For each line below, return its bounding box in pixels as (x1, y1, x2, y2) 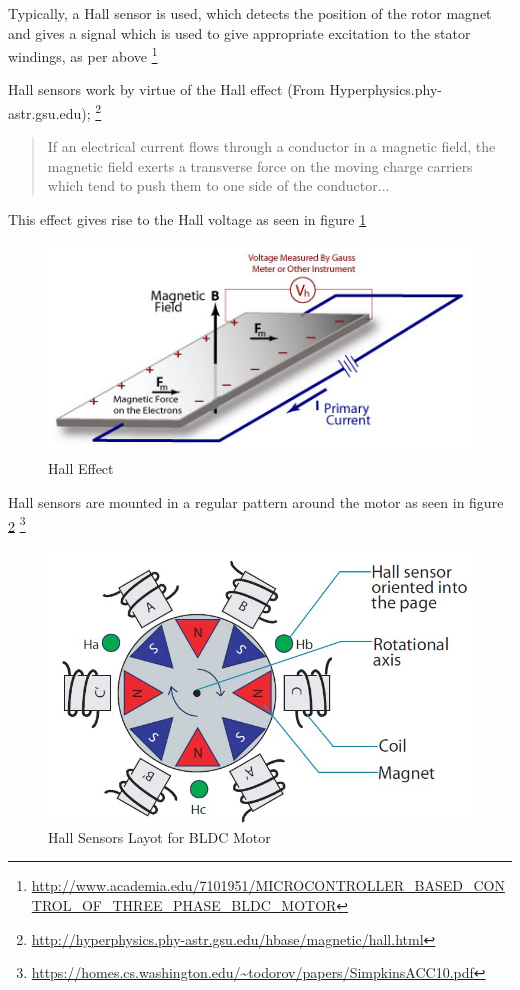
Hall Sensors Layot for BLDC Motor (48, 826, 271, 847)
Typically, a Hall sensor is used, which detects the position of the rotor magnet (8, 3, 492, 23)
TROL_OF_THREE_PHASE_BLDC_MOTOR (31, 894, 337, 915)
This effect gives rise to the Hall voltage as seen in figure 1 (8, 209, 367, 230)
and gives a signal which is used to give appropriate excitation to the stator (8, 22, 471, 43)
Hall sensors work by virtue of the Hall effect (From (8, 79, 325, 100)
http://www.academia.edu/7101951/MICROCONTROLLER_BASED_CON (31, 875, 505, 896)
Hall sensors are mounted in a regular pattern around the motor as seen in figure (8, 491, 504, 512)
